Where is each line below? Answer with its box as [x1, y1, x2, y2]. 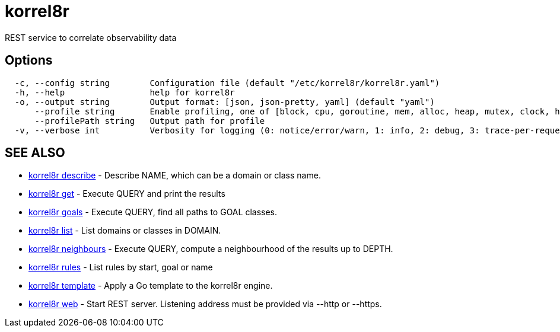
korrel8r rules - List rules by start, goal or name [28, 262, 213, 273]
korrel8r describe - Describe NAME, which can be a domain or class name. [28, 170, 321, 181]
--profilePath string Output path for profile [34, 116, 265, 126]
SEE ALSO [5, 145, 65, 161]
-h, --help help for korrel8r [14, 87, 235, 97]
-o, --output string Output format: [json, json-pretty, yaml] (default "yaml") [14, 97, 435, 107]
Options [5, 53, 53, 68]
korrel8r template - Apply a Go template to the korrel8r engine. [28, 280, 273, 291]
